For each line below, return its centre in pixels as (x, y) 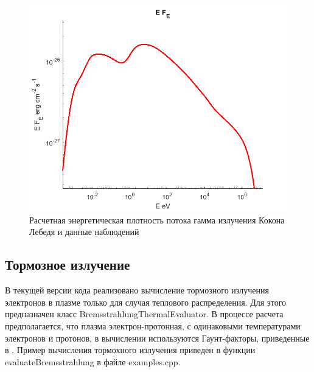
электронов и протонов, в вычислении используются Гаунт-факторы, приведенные (157, 338)
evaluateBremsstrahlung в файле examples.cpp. (93, 361)
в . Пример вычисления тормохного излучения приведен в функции (130, 350)
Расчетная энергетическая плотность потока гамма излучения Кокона (157, 219)
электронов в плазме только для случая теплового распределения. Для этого (146, 302)
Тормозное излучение (68, 265)
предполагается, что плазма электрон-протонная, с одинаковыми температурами (153, 325)
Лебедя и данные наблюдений (84, 232)
